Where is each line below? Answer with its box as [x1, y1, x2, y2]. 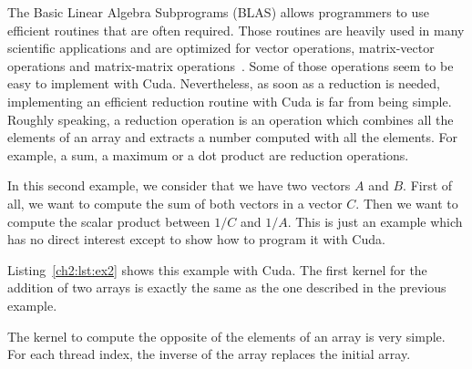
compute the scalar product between [7, 211, 210, 231]
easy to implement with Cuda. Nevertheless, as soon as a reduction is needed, [7, 74, 441, 93]
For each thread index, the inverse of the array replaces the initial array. [7, 344, 411, 364]
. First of [403, 176, 453, 195]
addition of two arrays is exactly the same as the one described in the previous [7, 278, 446, 297]
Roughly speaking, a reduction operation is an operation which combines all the [7, 109, 454, 128]
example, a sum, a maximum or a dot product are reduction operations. [7, 145, 409, 164]
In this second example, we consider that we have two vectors [7, 176, 351, 195]
